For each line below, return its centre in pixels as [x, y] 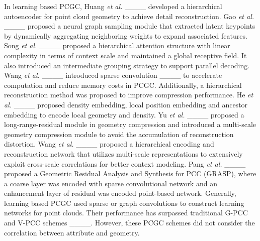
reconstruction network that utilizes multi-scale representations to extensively [123, 153]
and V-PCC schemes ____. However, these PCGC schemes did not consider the [129, 223]
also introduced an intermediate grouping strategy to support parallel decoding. [127, 65]
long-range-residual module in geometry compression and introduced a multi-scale [130, 124]
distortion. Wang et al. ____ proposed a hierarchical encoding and [109, 144]
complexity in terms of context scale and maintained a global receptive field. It [125, 55]
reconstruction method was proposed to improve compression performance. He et [129, 95]
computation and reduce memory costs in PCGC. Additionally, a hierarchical [123, 85]
